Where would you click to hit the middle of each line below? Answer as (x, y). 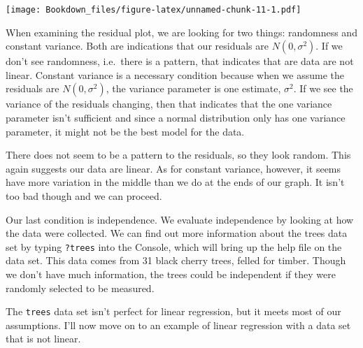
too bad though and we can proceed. (84, 196)
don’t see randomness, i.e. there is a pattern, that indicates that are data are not (180, 61)
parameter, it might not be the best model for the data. (125, 131)
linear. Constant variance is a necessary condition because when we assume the (175, 74)
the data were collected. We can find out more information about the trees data (177, 233)
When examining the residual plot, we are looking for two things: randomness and (181, 32)
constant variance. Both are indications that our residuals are (137, 46)
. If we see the (323, 88)
